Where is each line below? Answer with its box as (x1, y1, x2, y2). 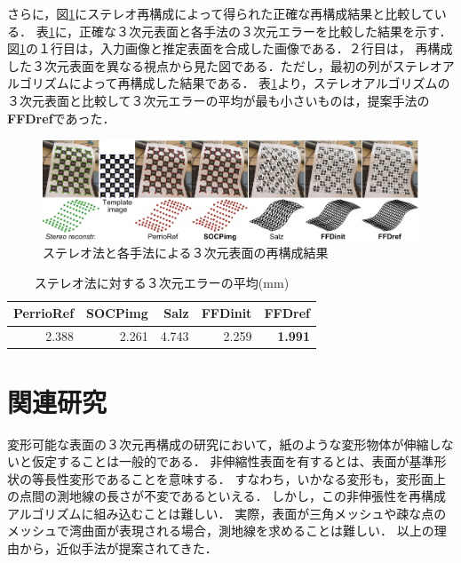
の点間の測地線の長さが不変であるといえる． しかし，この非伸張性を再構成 (7, 487, 447, 505)
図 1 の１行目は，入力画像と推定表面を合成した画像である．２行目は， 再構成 (7, 39, 453, 58)
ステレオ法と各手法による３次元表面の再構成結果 (43, 243, 329, 262)
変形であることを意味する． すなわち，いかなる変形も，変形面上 (68, 469, 446, 488)
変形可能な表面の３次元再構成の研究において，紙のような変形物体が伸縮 (7, 434, 429, 453)
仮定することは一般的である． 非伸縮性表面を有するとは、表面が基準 (31, 452, 434, 471)
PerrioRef (13, 304, 75, 322)
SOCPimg (86, 304, 148, 322)
